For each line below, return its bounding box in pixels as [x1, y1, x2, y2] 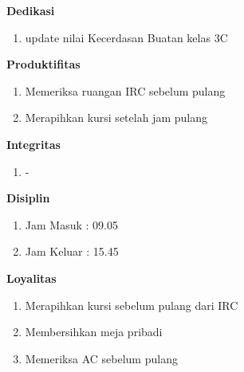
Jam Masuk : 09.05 [25, 216, 118, 233]
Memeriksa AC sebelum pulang [25, 350, 178, 366]
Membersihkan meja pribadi [25, 323, 163, 340]
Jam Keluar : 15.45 [25, 243, 119, 260]
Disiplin [6, 190, 50, 206]
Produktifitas [6, 56, 81, 72]
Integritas [6, 135, 61, 152]
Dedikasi [6, 2, 55, 18]
